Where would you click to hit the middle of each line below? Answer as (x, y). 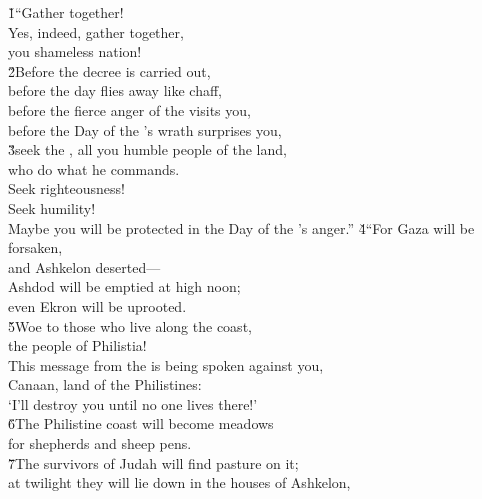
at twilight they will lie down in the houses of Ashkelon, (179, 482)
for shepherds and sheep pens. (100, 443)
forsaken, (35, 247)
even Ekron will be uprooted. (97, 305)
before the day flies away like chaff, (115, 90)
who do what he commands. (94, 168)
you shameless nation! (75, 51)
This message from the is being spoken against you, (166, 364)
